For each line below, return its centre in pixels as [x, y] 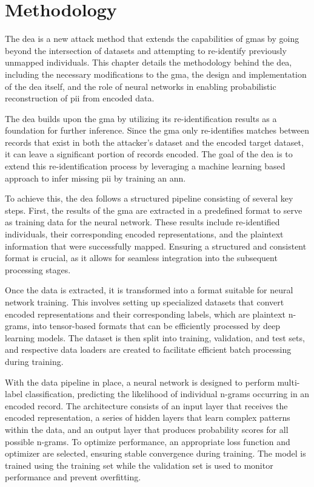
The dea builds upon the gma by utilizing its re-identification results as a [141, 118]
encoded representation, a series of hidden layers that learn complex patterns [148, 417]
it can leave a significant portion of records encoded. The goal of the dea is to [149, 154]
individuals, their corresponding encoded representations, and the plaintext [144, 234]
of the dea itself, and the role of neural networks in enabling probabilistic [141, 86]
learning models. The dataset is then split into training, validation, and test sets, [155, 337]
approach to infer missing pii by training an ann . [95, 178]
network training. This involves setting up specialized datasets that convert [145, 302]
